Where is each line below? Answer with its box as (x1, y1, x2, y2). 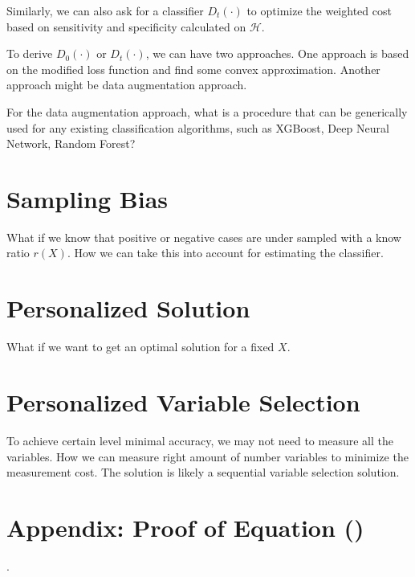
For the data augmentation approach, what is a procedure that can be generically (6, 103, 408, 120)
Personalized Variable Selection (6, 385, 360, 418)
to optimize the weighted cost (246, 2, 392, 18)
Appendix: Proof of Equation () (6, 510, 364, 543)
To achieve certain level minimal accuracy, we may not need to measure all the (6, 432, 393, 448)
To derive (6, 45, 53, 62)
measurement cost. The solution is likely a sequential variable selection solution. (6, 464, 400, 481)
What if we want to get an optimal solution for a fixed (6, 338, 275, 355)
